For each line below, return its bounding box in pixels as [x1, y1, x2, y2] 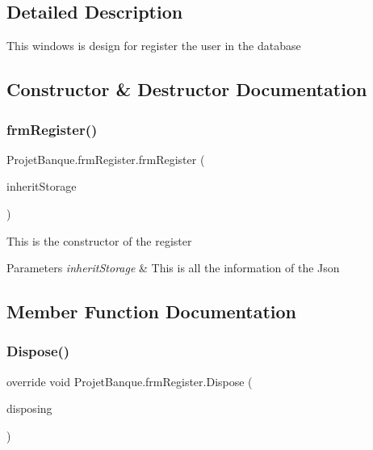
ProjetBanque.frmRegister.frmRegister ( [6, 150, 205, 167]
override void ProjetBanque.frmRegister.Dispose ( [6, 372, 253, 389]
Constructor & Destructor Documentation [6, 77, 367, 102]
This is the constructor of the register [6, 232, 192, 249]
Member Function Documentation [6, 299, 297, 324]
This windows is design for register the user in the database [6, 37, 301, 54]
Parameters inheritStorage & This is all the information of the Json [6, 259, 340, 276]
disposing [6, 400, 52, 417]
